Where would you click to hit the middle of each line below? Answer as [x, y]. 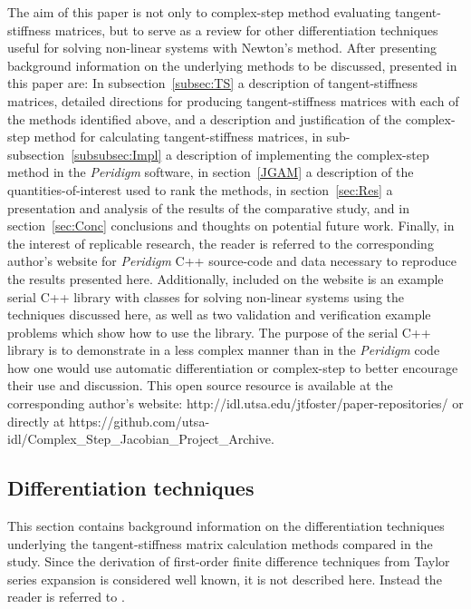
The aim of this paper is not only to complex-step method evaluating [199, 12]
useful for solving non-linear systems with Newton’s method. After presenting [222, 48]
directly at [36, 421]
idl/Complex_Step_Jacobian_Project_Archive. [141, 439]
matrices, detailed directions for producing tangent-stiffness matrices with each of [233, 100]
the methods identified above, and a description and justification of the [205, 118]
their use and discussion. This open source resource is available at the [200, 385]
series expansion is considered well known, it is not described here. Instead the [225, 579]
